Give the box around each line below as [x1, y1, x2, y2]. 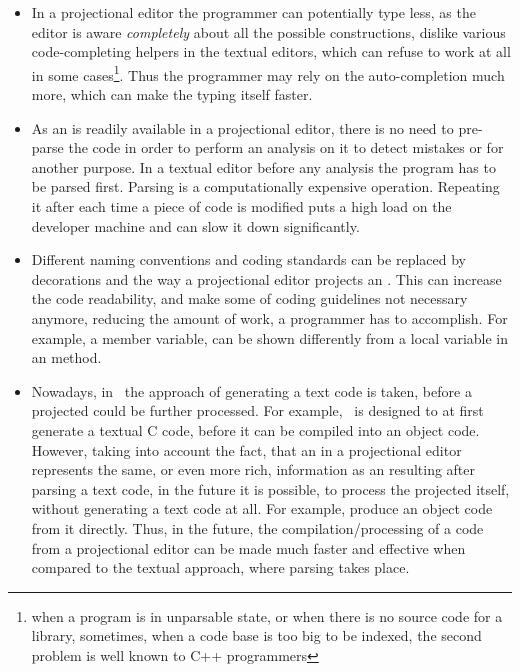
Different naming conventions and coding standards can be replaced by [31, 249, 466, 270]
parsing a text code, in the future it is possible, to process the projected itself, [31, 478, 510, 499]
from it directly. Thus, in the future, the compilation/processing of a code [31, 517, 484, 538]
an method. [31, 347, 102, 368]
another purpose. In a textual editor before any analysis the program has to [31, 156, 496, 177]
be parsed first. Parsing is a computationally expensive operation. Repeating [31, 176, 500, 197]
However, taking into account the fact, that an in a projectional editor [31, 439, 462, 460]
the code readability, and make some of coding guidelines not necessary [31, 288, 468, 309]
